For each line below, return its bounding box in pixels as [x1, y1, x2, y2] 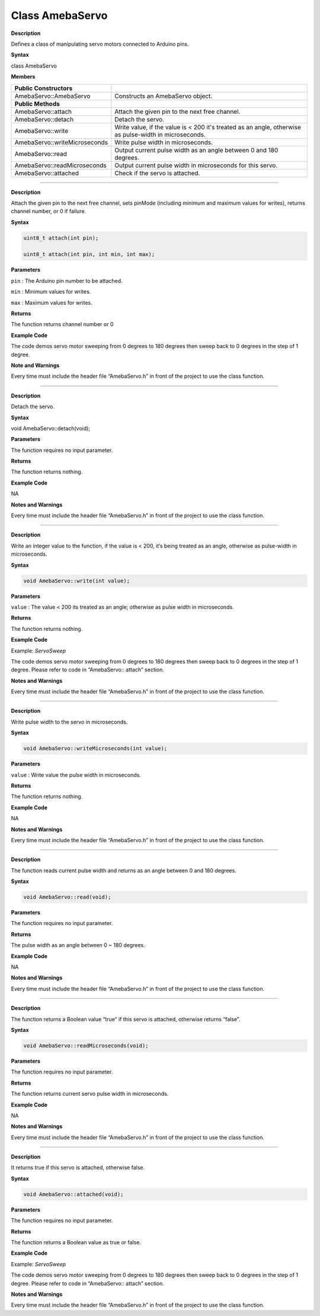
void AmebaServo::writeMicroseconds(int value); [23, 745, 168, 752]
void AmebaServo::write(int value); [23, 577, 130, 584]
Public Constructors [14, 84, 73, 92]
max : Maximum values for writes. [11, 299, 92, 306]
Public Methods [14, 100, 60, 108]
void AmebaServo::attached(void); [23, 1191, 124, 1197]
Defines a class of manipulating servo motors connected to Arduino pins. [11, 40, 189, 47]
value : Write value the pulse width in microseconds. [11, 771, 142, 778]
